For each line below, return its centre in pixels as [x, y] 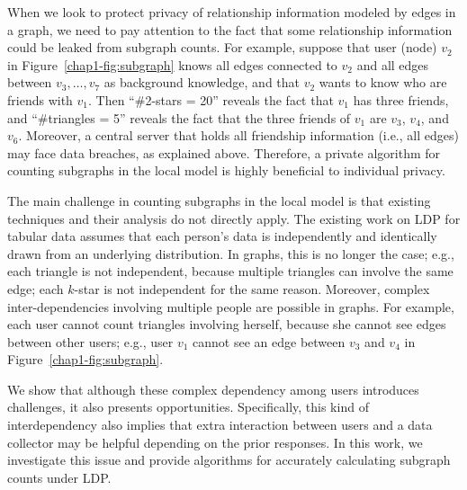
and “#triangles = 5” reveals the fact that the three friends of [179, 117]
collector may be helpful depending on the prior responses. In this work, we [215, 442]
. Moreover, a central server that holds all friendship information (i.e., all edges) [238, 135]
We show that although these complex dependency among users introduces [213, 389]
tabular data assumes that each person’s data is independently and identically [222, 236]
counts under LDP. [59, 477]
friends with [40, 99]
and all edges [393, 64]
